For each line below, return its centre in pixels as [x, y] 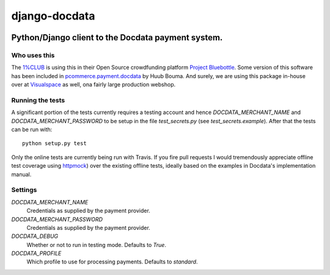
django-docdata [53, 16]
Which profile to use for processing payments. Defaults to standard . [112, 262]
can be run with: [32, 130]
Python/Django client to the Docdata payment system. [117, 37]
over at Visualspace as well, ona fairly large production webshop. [94, 85]
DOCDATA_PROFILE [36, 254]
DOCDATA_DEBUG [35, 236]
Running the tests [38, 100]
